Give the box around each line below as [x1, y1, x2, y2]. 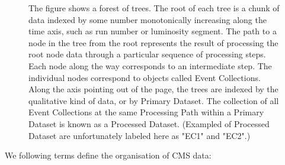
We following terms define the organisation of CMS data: [5, 149, 212, 161]
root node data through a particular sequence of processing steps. [28, 48, 266, 60]
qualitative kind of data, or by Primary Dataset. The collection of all [28, 94, 279, 106]
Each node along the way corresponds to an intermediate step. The [28, 59, 272, 72]
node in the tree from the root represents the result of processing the [28, 36, 278, 48]
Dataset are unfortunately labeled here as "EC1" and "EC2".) [28, 129, 251, 141]
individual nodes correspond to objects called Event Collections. [28, 71, 261, 83]
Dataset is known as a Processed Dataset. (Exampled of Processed [28, 117, 270, 130]
